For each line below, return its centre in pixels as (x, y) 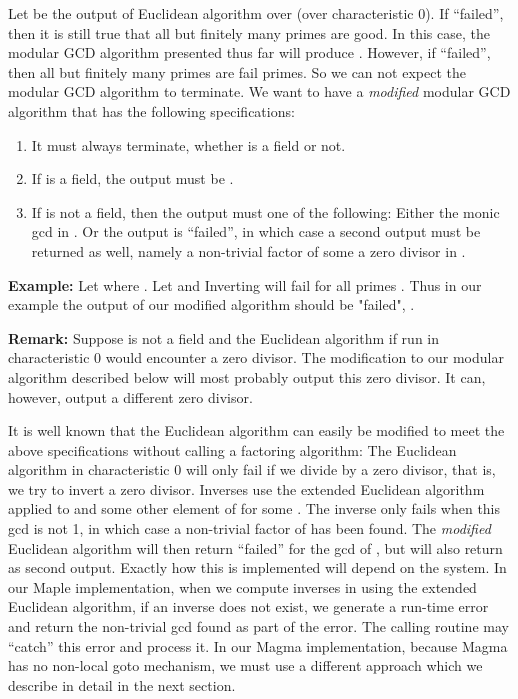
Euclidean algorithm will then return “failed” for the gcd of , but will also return (255, 547)
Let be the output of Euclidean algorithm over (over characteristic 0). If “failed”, (256, 13)
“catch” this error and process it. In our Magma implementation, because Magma (258, 645)
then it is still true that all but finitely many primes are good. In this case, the (249, 32)
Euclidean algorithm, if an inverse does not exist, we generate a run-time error (248, 606)
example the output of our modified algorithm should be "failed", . (211, 304)
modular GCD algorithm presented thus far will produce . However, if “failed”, (249, 52)
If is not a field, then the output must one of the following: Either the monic (265, 211)
